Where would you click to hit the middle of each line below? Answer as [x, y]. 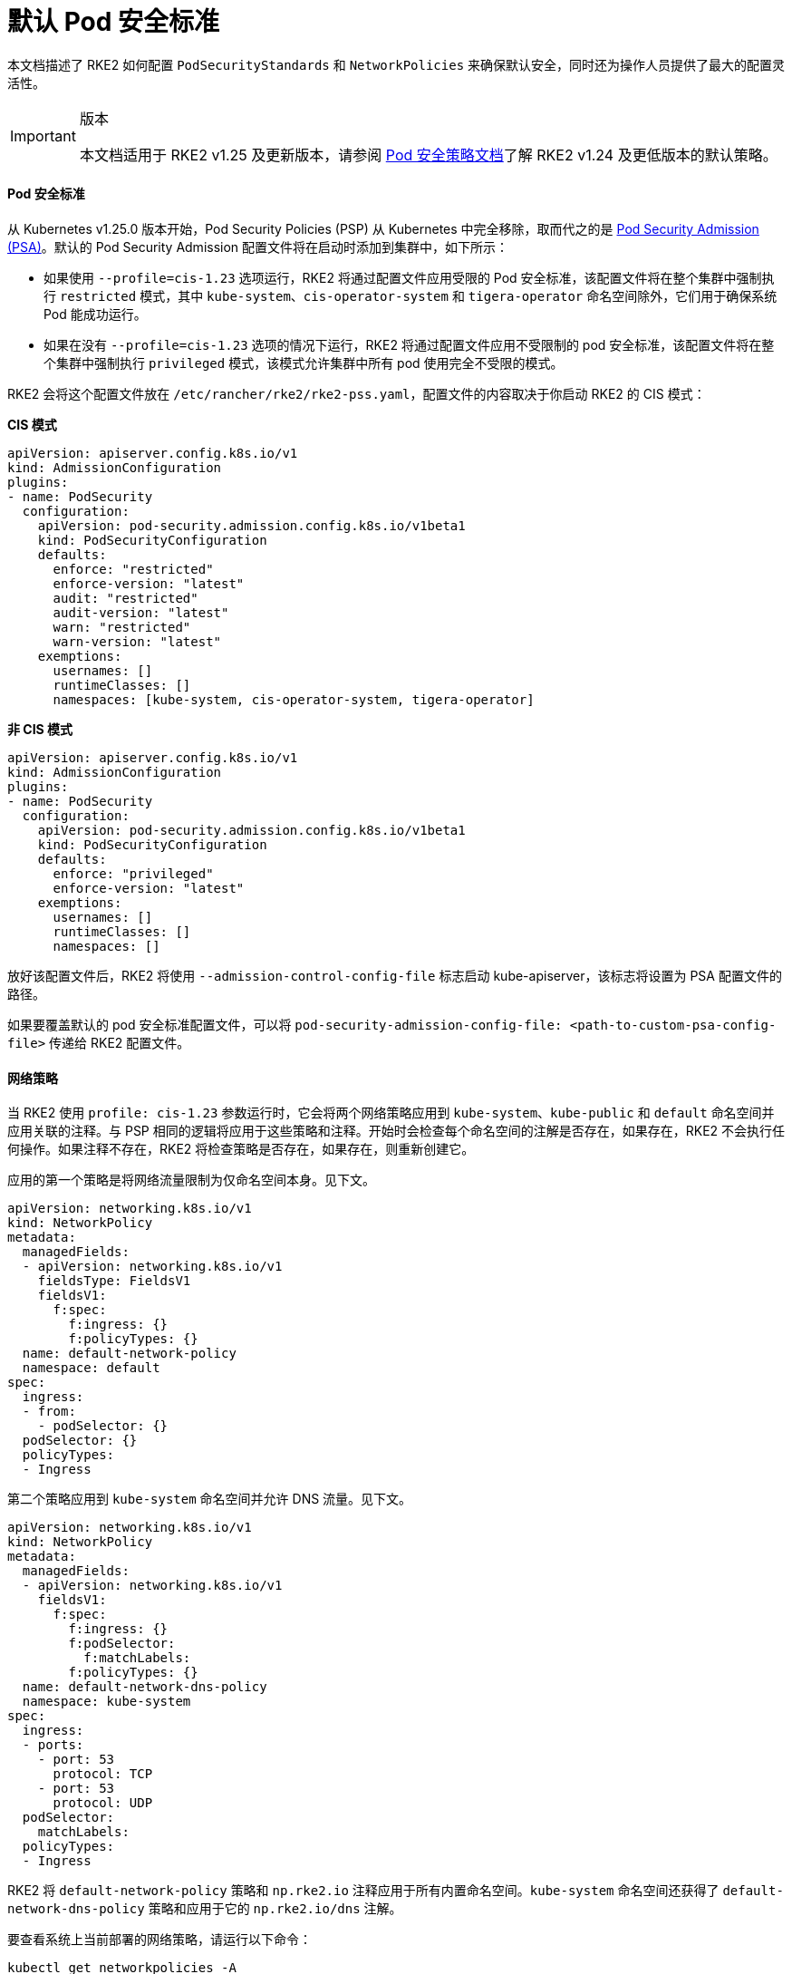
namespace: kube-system [106, 1702]
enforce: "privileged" [133, 873]
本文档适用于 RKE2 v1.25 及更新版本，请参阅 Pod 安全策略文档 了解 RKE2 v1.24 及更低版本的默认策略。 [428, 155]
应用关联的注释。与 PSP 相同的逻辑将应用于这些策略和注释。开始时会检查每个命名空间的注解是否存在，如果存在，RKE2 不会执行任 [396, 1131]
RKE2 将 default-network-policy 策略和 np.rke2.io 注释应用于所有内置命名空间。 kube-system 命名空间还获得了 [363, 1891]
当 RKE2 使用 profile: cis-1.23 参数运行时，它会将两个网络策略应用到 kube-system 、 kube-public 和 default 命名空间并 [391, 1113]
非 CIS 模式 [40, 729]
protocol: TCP [103, 1774]
